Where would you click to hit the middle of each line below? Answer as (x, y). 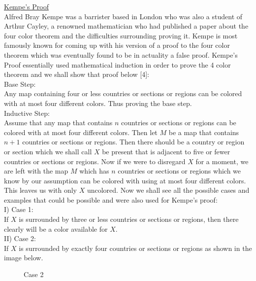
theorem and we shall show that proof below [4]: (77, 74)
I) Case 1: (19, 209)
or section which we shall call (48, 151)
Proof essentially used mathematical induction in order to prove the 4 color (117, 64)
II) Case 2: (20, 238)
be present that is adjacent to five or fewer (166, 151)
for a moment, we (222, 161)
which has (94, 171)
